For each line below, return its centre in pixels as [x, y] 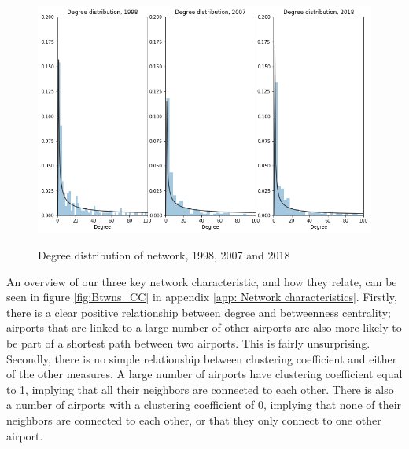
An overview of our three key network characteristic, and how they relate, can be [202, 281]
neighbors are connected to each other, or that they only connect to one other [194, 420]
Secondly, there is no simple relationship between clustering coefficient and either [202, 358]
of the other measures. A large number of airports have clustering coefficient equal [204, 374]
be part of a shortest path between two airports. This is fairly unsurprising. [188, 343]
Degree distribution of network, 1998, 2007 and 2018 [164, 255]
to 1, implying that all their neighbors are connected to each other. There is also [200, 389]
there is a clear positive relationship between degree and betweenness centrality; [199, 312]
